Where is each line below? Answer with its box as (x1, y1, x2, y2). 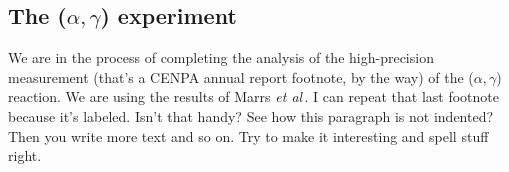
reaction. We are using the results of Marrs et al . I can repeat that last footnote (8, 86, 500, 107)
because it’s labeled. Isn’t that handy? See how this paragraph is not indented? (8, 105, 494, 126)
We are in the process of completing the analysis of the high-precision (8, 47, 434, 68)
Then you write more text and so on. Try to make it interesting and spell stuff (8, 125, 489, 146)
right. (8, 145, 42, 166)
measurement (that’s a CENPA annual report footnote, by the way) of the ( (8, 66, 474, 87)
